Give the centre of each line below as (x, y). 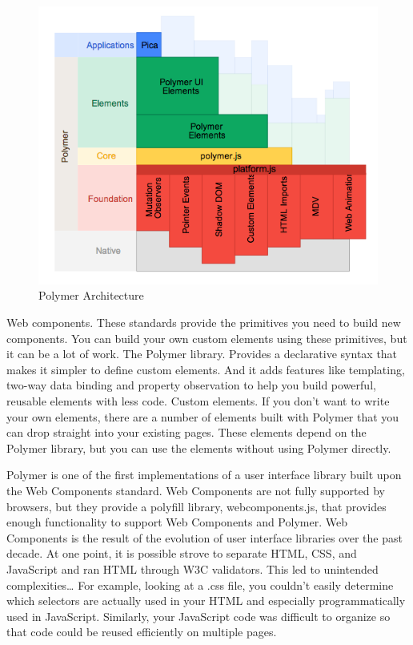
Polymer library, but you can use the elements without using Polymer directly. (199, 447)
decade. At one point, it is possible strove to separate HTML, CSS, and (182, 553)
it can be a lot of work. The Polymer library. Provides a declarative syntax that (202, 354)
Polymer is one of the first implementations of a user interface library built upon (204, 475)
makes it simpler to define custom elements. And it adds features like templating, (206, 369)
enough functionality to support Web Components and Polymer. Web (177, 522)
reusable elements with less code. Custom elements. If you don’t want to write (198, 400)
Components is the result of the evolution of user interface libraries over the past (204, 537)
